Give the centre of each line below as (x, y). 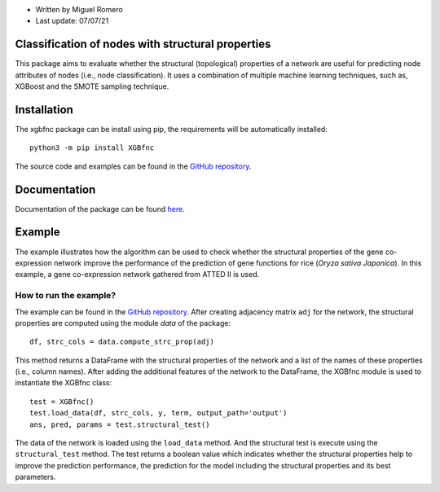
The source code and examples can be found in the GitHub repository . (133, 166)
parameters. (35, 477)
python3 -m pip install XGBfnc (92, 148)
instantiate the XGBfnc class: (64, 383)
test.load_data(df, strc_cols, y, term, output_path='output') (158, 413)
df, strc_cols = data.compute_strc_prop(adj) (122, 342)
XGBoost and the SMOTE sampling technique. (92, 86)
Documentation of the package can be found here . (100, 209)
